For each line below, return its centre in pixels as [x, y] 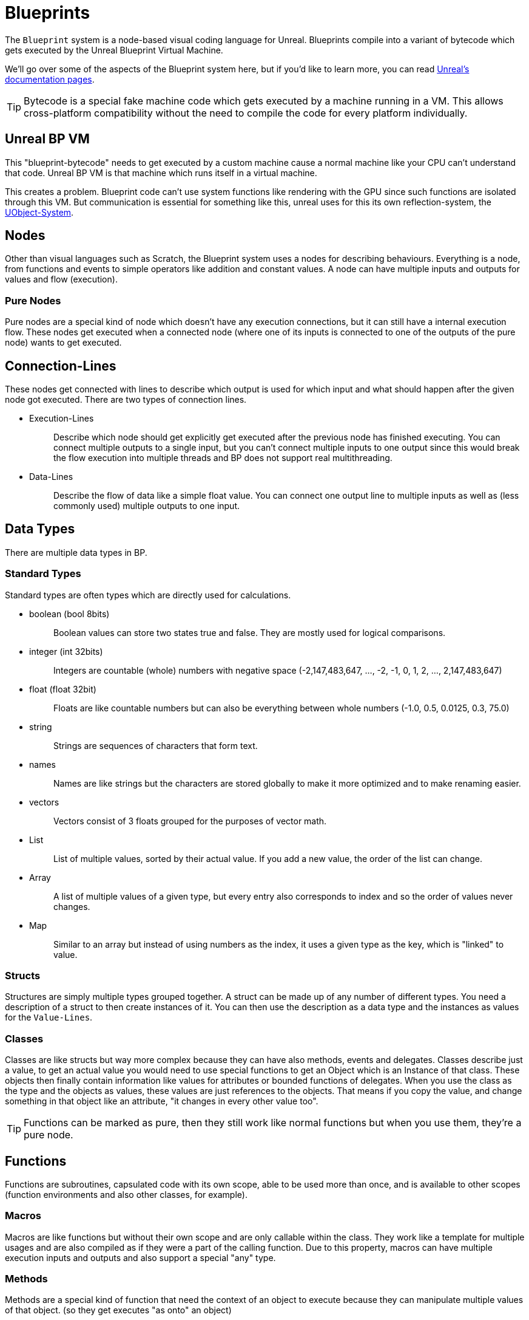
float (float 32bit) [63, 689]
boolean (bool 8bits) [69, 614]
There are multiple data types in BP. [76, 552]
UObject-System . [39, 212]
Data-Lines [51, 477]
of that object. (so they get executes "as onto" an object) [118, 1310]
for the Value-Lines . [49, 1017]
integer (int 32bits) [66, 651]
